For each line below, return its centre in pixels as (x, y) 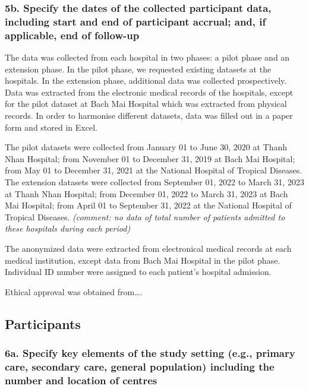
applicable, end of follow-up (72, 35)
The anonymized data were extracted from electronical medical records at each (148, 248)
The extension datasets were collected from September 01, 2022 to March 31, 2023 (154, 182)
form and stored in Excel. (51, 127)
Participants (43, 323)
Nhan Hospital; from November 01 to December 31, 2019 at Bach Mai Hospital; (150, 158)
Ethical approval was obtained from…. (74, 291)
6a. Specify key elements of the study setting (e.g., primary (150, 353)
